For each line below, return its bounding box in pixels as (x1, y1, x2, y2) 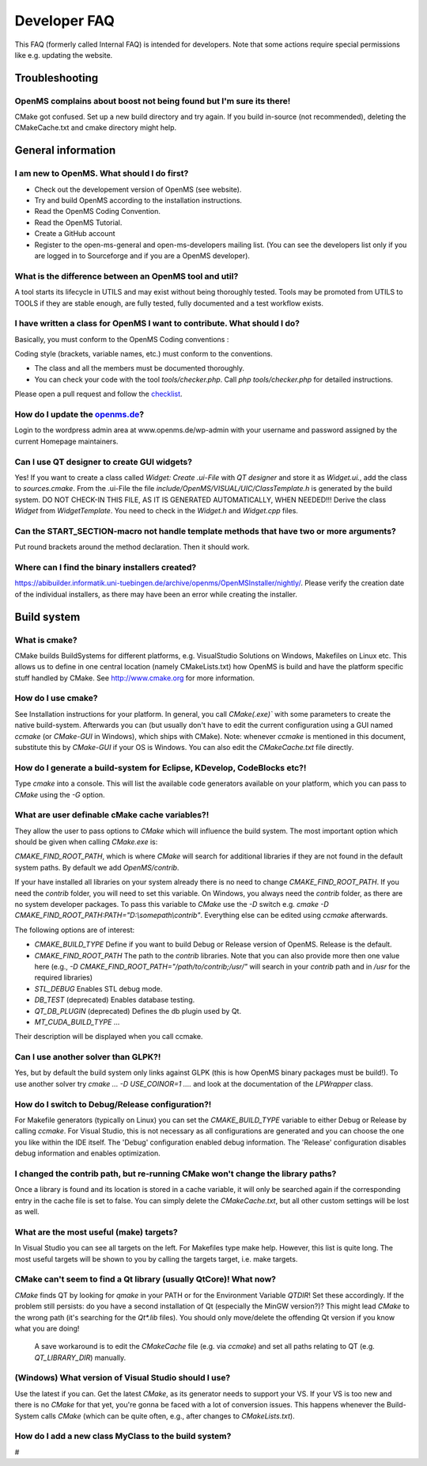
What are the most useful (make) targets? (14, 1226, 178, 1237)
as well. (14, 1207, 40, 1217)
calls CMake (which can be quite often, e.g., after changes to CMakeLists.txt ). (40, 1411, 296, 1421)
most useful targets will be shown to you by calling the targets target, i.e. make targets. (14, 1254, 298, 1263)
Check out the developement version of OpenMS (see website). (34, 185, 242, 194)
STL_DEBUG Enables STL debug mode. (34, 984, 163, 993)
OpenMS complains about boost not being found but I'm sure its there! (14, 95, 291, 106)
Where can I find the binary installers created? (14, 562, 197, 573)
